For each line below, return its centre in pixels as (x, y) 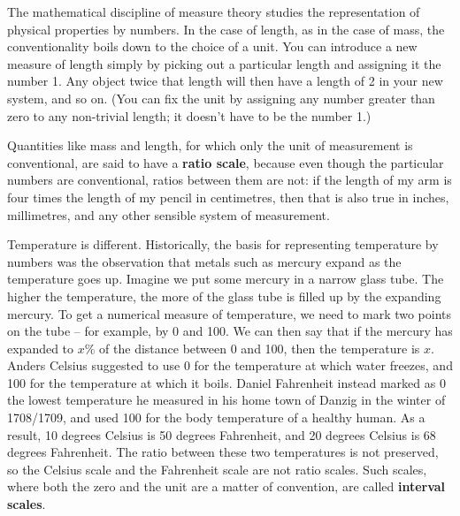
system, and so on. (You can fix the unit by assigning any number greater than (221, 98)
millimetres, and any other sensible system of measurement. (169, 214)
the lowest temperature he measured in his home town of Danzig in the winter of (226, 400)
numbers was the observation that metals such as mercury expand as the (204, 261)
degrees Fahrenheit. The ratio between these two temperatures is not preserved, (223, 452)
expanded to (41, 348)
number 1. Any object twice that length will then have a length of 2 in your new (225, 81)
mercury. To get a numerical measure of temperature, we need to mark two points (230, 313)
